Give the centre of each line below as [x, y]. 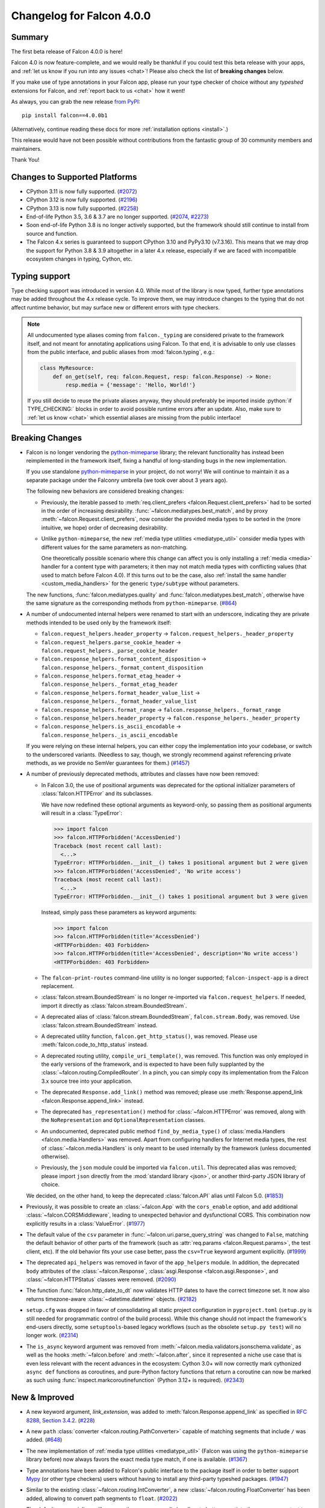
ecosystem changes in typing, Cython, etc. [79, 259]
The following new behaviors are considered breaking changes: [105, 491]
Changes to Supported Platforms [74, 177]
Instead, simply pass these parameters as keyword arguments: [119, 912]
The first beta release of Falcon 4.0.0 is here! [67, 52]
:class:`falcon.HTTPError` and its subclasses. [97, 794]
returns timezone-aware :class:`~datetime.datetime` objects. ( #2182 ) [111, 1299]
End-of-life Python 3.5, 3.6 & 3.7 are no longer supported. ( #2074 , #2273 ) [117, 217]
